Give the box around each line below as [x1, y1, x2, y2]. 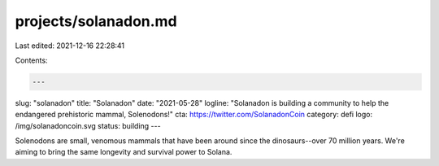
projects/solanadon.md [15, 12, 178, 30]
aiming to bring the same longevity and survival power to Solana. [15, 147, 233, 157]
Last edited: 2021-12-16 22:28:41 [15, 41, 125, 50]
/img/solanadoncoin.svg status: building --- [15, 120, 162, 130]
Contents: [15, 55, 48, 65]
